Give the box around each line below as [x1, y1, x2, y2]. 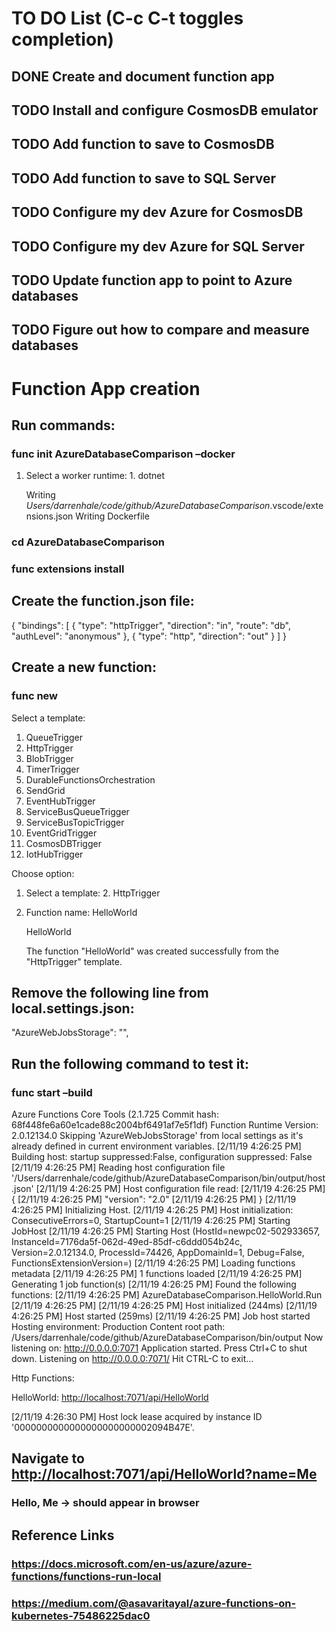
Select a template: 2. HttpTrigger [25, 887, 161, 899]
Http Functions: [11, 1372, 75, 1384]
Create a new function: [11, 659, 157, 676]
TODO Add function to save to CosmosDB [11, 136, 275, 153]
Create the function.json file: [11, 593, 195, 610]
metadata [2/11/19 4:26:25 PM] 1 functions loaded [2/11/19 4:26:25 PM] [11, 1268, 303, 1280]
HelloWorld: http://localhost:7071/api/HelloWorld [11, 1392, 209, 1404]
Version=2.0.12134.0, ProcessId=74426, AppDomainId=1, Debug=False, [11, 1247, 305, 1259]
